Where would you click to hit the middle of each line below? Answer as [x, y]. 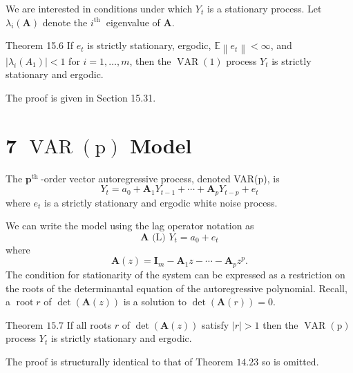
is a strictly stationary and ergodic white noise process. [161, 202]
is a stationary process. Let [264, 8]
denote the [65, 22]
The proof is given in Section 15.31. [81, 97]
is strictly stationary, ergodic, [149, 45]
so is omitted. [290, 361]
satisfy [216, 324]
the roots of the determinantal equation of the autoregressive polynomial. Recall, [176, 288]
